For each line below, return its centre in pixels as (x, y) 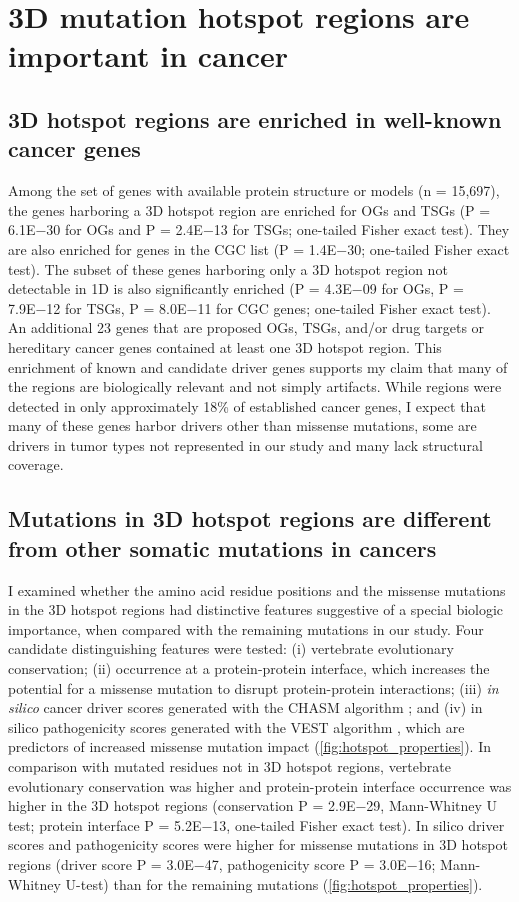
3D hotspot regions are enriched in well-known (255, 118)
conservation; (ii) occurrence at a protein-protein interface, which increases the (249, 668)
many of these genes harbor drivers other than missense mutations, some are (242, 425)
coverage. (36, 464)
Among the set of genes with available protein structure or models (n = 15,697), (254, 190)
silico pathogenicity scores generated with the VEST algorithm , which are (236, 726)
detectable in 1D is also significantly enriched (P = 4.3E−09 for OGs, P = (236, 288)
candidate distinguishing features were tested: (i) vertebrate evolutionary (231, 648)
